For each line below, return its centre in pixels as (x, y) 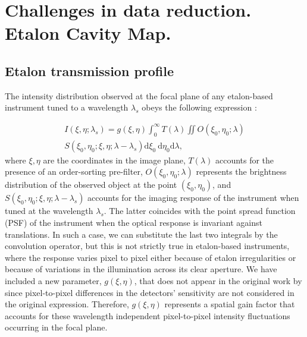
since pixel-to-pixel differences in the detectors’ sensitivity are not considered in (150, 292)
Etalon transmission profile (90, 70)
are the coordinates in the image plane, (114, 160)
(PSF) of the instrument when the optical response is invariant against (134, 222)
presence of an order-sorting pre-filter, (74, 171)
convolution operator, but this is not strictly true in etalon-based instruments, (147, 246)
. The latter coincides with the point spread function (200, 211)
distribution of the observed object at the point (91, 185)
